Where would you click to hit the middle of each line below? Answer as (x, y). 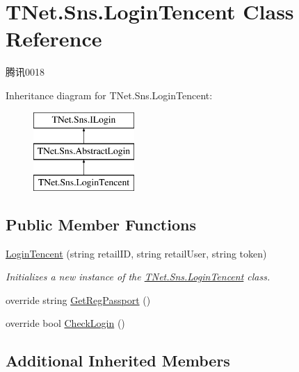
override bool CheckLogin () (65, 323)
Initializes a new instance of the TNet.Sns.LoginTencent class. (138, 277)
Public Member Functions (101, 224)
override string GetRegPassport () (78, 299)
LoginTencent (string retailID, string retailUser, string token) (136, 253)
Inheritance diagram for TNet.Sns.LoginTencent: (109, 95)
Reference (54, 39)
